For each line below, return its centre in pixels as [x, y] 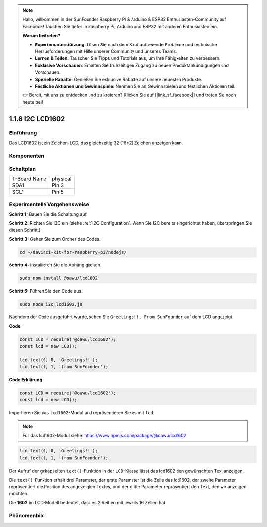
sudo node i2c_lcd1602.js [51, 304]
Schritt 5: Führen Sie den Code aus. [46, 291]
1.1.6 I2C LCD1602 [37, 119]
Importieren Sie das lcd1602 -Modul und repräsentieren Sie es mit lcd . [82, 412]
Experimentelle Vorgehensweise [49, 204]
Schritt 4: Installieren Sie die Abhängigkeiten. [55, 265]
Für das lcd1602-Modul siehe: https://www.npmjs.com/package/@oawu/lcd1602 [105, 436]
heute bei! [33, 102]
